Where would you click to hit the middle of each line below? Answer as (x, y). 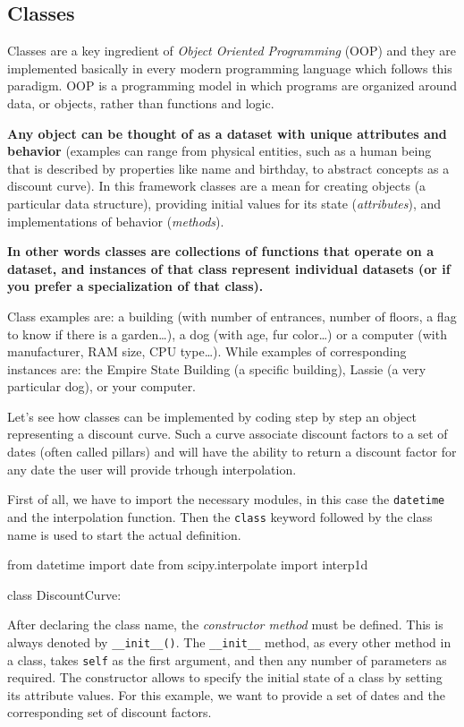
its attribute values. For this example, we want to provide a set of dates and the (226, 694)
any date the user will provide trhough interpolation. (152, 469)
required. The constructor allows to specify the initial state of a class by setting (225, 677)
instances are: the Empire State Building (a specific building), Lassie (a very (217, 368)
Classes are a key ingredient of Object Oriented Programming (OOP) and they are (232, 51)
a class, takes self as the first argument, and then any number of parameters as (227, 659)
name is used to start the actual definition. (124, 534)
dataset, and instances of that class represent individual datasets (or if (229, 268)
